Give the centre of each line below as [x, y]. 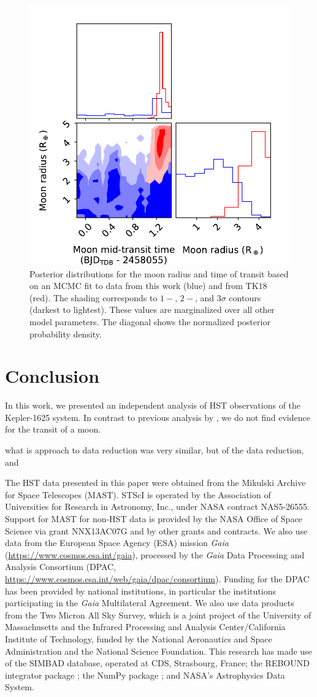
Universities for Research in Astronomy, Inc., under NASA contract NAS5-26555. [157, 506]
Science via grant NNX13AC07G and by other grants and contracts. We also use [156, 530]
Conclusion [52, 376]
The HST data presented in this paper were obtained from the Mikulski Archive [155, 483]
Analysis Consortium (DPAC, [61, 567]
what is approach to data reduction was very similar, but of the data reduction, [155, 450]
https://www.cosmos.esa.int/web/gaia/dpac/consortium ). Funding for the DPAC [157, 579]
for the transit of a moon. [53, 429]
